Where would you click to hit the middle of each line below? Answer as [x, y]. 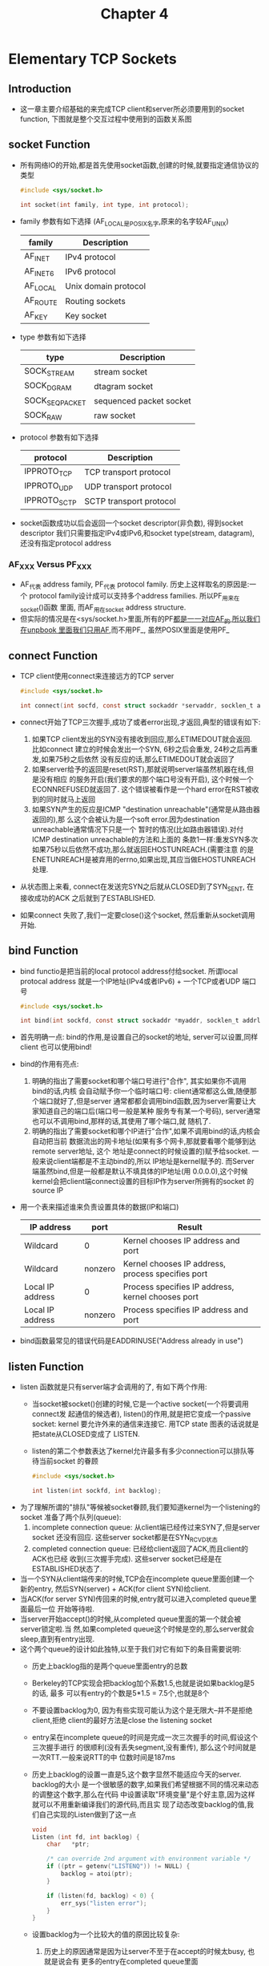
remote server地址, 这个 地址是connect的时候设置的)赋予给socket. [141, 1151]
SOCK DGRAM [48, 387]
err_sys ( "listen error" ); [104, 1903]
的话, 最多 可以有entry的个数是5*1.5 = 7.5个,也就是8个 [120, 1692]
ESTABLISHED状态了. [67, 1568]
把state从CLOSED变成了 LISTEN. [86, 1434]
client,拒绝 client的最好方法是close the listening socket [122, 1720]
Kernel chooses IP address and [181, 1241]
